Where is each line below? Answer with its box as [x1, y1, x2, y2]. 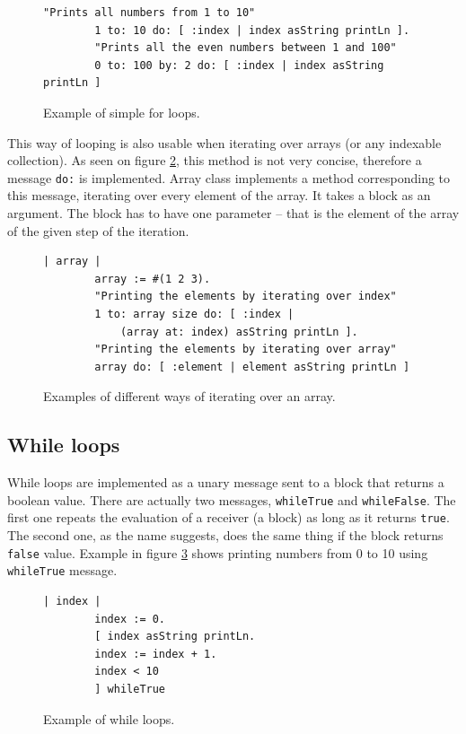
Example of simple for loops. [43, 102, 200, 121]
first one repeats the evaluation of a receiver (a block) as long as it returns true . [7, 508, 450, 527]
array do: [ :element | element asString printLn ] [94, 360, 410, 373]
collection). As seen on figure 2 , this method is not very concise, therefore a [7, 151, 422, 170]
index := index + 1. [94, 647, 217, 660]
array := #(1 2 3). [94, 272, 211, 285]
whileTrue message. [7, 561, 118, 580]
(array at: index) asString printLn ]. [119, 325, 358, 338]
